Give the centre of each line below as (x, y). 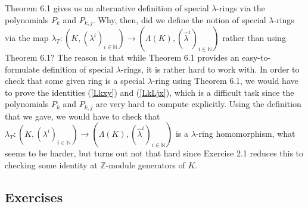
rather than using (254, 38)
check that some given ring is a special (75, 81)
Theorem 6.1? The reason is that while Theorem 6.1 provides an (122, 57)
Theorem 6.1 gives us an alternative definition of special (107, 8)
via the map (27, 38)
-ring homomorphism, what (245, 134)
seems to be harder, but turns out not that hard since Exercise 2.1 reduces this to (154, 153)
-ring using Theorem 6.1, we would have (225, 81)
